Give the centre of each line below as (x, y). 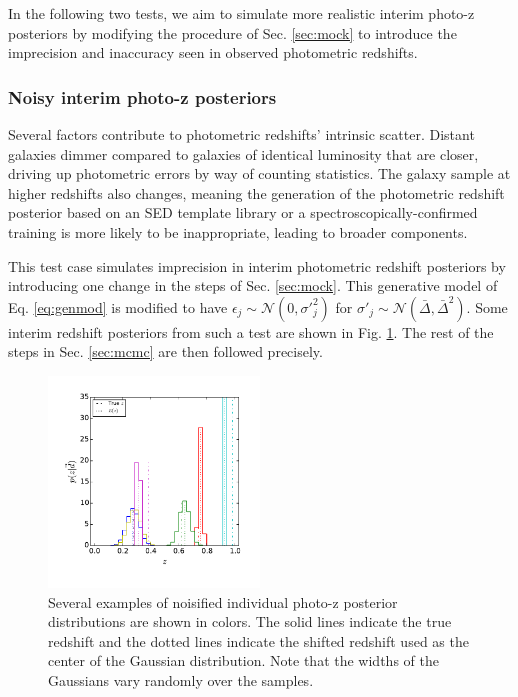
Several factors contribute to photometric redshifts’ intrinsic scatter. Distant (241, 134)
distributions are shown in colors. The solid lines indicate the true (250, 621)
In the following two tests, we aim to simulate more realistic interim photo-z (241, 13)
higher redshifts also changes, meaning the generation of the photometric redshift (256, 192)
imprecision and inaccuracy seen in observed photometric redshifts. (213, 52)
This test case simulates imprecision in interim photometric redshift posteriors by (257, 265)
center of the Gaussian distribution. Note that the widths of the (243, 660)
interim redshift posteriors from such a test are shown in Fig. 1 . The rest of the (251, 331)
